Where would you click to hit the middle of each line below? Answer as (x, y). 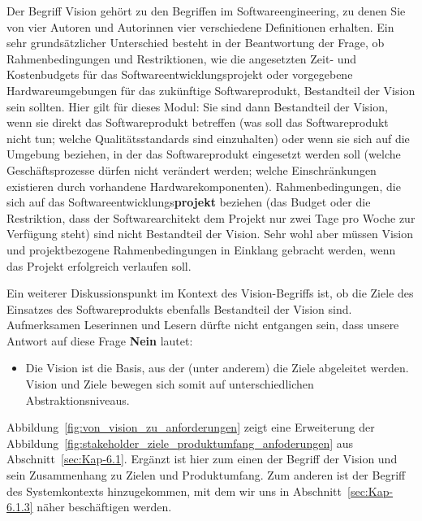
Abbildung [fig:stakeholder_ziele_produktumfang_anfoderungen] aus (180, 443)
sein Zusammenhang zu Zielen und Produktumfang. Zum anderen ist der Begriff (206, 475)
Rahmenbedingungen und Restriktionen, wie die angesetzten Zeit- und (182, 58)
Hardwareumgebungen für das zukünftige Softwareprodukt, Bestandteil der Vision (211, 90)
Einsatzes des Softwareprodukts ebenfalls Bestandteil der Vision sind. (179, 308)
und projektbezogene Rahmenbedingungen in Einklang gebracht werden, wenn (201, 249)
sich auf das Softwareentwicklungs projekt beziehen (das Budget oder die (189, 202)
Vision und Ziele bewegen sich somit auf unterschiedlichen (170, 384)
